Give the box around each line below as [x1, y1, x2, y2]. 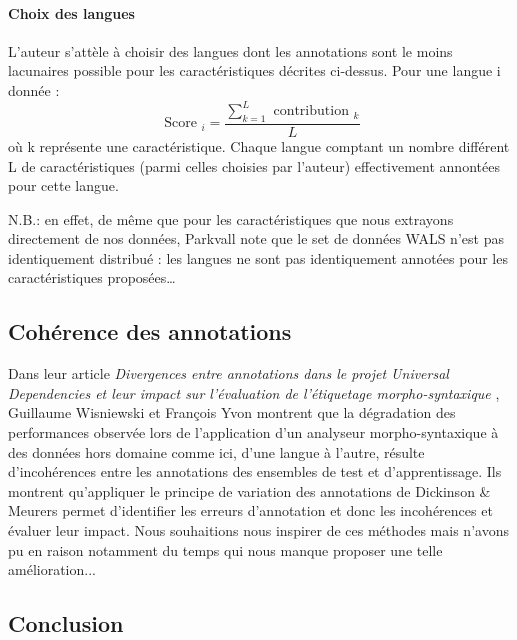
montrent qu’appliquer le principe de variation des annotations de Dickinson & [8, 480, 491, 501]
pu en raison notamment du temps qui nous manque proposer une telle [8, 539, 443, 560]
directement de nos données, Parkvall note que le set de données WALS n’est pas [8, 228, 504, 249]
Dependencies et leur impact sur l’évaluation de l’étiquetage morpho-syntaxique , [8, 382, 500, 403]
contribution [273, 104, 349, 119]
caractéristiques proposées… [8, 267, 176, 288]
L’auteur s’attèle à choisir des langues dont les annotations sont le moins [8, 40, 453, 61]
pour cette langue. [8, 175, 119, 196]
